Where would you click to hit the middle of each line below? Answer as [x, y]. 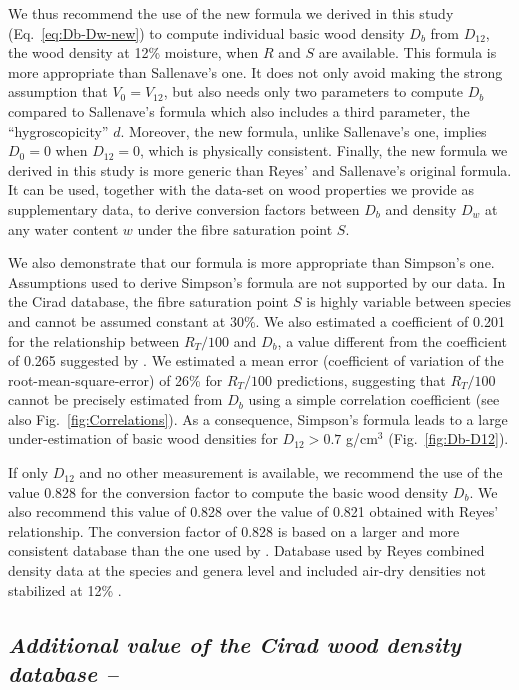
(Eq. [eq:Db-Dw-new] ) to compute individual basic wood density [206, 32]
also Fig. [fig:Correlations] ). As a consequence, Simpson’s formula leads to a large [258, 418]
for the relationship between [94, 340]
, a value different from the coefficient [392, 340]
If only [28, 472]
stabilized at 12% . [65, 589]
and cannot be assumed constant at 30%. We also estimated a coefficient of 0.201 [256, 320]
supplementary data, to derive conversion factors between [184, 208]
